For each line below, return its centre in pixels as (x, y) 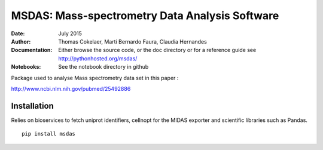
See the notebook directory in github (103, 67)
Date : (18, 33)
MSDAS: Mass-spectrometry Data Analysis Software (145, 16)
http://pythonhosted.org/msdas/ (98, 58)
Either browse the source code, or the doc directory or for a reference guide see (157, 50)
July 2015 (70, 33)
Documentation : (32, 50)
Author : (21, 41)
